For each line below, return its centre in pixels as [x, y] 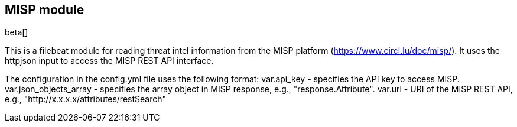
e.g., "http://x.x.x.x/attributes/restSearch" [86, 99]
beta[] [17, 32]
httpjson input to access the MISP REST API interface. [109, 61]
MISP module [45, 10]
